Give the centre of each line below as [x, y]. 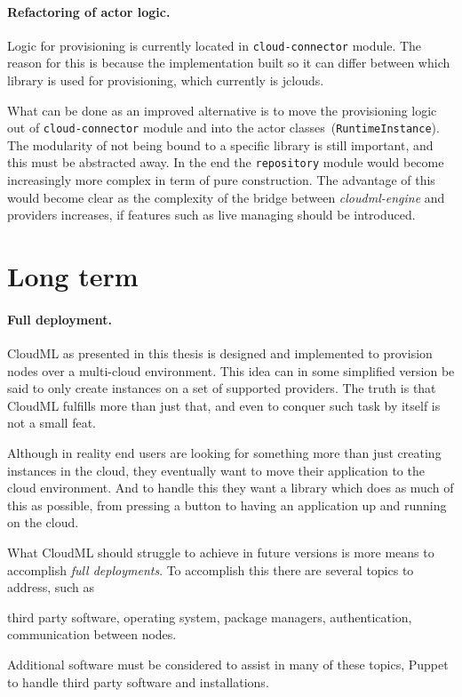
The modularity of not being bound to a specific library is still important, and [220, 144]
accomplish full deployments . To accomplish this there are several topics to [211, 569]
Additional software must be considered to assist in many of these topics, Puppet [228, 664]
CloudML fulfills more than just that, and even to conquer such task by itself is [224, 405]
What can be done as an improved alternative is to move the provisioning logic [222, 110]
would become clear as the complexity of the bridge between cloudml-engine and [226, 197]
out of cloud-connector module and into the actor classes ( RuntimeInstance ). [223, 128]
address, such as [51, 587]
